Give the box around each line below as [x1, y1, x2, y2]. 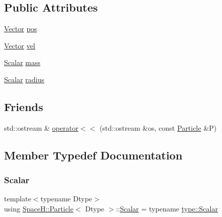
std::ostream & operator [4, 122, 78, 133]
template [4, 193, 31, 204]
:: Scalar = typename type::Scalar [116, 203, 218, 213]
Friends [4, 98, 43, 114]
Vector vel [4, 40, 35, 50]
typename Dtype [40, 193, 93, 204]
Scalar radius [4, 74, 45, 84]
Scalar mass [4, 57, 40, 68]
